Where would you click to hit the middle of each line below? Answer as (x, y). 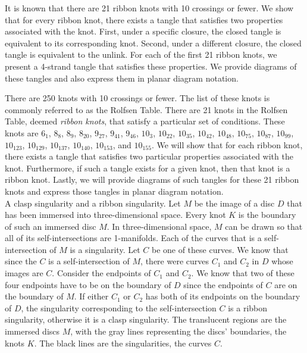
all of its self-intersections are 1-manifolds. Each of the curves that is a (133, 238)
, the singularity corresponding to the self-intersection (119, 307)
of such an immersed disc (51, 226)
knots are (22, 132)
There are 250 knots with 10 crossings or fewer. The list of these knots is (137, 98)
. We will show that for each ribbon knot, (227, 144)
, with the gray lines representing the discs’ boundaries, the (178, 331)
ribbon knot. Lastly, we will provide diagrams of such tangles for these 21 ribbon (152, 179)
